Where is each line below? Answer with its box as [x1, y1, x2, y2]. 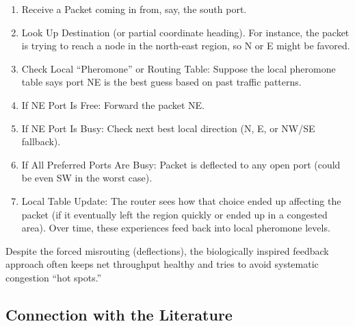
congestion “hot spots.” [5, 270, 102, 284]
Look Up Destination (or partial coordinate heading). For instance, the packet [21, 25, 350, 39]
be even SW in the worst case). [21, 171, 153, 185]
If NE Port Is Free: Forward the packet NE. [21, 97, 205, 112]
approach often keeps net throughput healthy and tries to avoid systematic [5, 257, 319, 271]
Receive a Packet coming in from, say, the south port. [21, 2, 247, 16]
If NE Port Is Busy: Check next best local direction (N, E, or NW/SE [21, 121, 315, 135]
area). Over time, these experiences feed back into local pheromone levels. [21, 221, 330, 235]
